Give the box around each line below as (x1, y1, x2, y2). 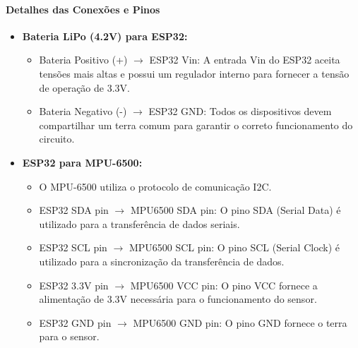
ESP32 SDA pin (39, 203, 109, 217)
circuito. (39, 131, 75, 146)
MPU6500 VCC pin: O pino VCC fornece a (130, 277, 318, 292)
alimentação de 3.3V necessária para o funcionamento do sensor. (39, 292, 317, 306)
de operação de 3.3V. (39, 80, 130, 95)
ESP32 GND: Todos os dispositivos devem (148, 104, 332, 119)
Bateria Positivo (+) (39, 52, 128, 67)
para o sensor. (39, 329, 100, 344)
